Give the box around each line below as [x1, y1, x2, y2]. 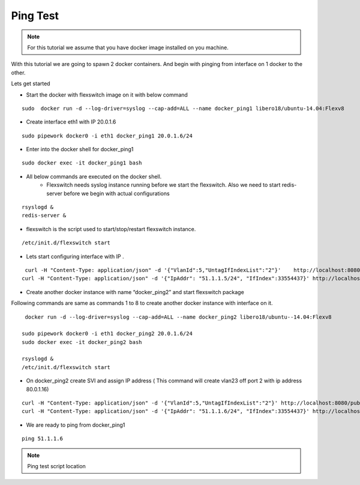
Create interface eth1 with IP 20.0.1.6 [26, 118, 116, 125]
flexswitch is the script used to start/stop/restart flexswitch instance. [26, 225, 196, 232]
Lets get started [11, 80, 50, 87]
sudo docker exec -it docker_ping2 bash [22, 339, 142, 345]
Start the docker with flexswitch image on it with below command [26, 91, 188, 98]
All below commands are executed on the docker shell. [26, 173, 162, 180]
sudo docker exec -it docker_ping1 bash [22, 160, 142, 166]
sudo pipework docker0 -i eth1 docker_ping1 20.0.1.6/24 [22, 132, 193, 139]
